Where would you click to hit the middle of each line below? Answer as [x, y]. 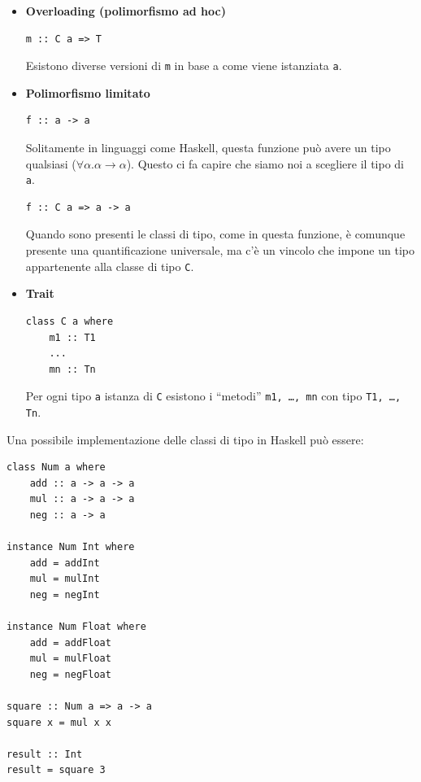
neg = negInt [65, 594]
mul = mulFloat [70, 659]
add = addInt [65, 563]
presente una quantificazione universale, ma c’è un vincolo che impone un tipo [220, 250]
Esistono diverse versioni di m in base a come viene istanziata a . [184, 66]
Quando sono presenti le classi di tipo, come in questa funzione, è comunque [215, 234]
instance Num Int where [71, 547]
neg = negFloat [70, 674]
